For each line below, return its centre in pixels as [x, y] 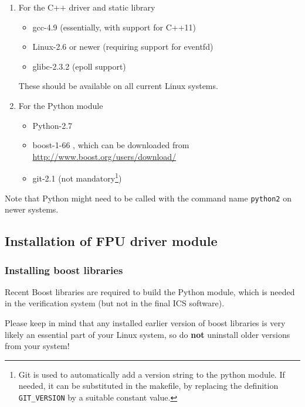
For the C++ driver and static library [87, 7]
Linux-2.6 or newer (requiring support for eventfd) [123, 47]
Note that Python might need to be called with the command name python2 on [148, 198]
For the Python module [61, 105]
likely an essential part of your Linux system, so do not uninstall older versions [148, 334]
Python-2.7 [52, 125]
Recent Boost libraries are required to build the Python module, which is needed [150, 291]
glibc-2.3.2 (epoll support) [79, 66]
